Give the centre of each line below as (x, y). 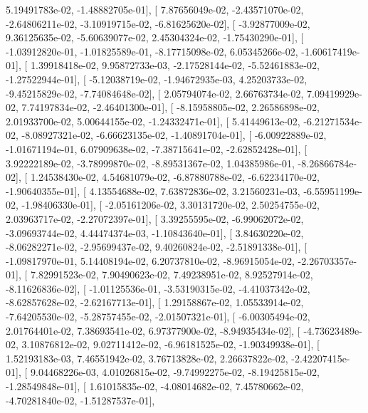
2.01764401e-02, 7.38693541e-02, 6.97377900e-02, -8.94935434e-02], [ (153, 330)
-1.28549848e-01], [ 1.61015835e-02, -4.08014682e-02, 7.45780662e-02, (155, 386)
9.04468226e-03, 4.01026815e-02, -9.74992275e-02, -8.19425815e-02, (175, 372)
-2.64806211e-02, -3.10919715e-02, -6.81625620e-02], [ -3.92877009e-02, (158, 23)
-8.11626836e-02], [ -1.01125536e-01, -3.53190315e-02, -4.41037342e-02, (158, 288)
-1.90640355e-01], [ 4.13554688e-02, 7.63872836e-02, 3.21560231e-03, (153, 190)
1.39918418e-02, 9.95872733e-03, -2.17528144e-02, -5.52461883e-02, (175, 65)
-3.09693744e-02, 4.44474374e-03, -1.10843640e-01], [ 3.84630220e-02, (155, 232)
